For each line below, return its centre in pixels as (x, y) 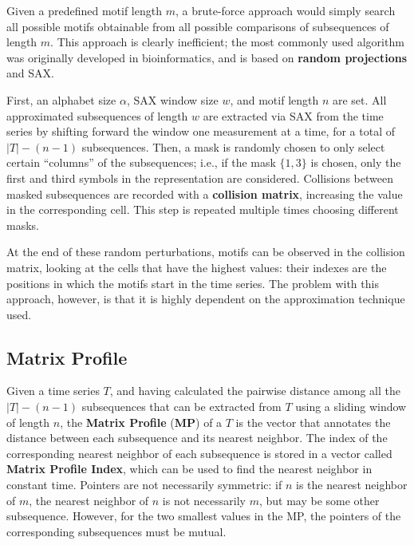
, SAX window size (172, 99)
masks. (23, 225)
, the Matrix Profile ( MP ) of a (141, 422)
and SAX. (30, 73)
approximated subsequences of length (97, 115)
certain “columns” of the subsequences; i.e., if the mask (141, 162)
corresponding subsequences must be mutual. (116, 531)
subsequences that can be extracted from (181, 407)
